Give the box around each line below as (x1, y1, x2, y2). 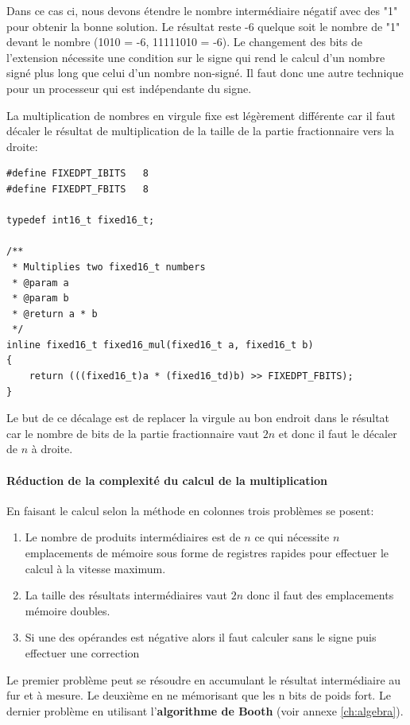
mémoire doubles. (25, 602, 110, 618)
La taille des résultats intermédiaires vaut (25, 587, 227, 603)
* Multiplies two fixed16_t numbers (12, 261, 206, 273)
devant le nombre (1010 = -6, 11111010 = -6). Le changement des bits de (6, 33, 362, 50)
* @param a (12, 277, 69, 289)
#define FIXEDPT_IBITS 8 (6, 168, 149, 180)
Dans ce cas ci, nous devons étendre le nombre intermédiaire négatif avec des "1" (6, 2, 398, 18)
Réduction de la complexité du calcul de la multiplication (6, 471, 327, 488)
